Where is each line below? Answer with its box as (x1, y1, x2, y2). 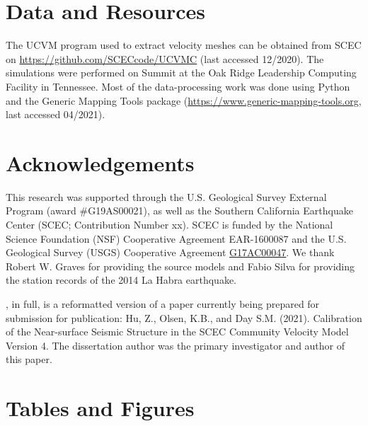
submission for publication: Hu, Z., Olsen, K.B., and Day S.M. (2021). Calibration (6, 310, 362, 325)
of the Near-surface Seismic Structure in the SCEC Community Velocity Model (6, 324, 349, 339)
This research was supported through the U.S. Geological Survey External (6, 189, 327, 204)
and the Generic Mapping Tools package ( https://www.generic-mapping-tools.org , (6, 93, 362, 108)
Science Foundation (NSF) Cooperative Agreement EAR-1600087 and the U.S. (6, 231, 347, 246)
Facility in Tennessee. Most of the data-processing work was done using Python (6, 79, 350, 93)
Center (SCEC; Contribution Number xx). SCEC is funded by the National (6, 217, 333, 231)
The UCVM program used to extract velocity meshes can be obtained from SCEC (6, 38, 362, 52)
